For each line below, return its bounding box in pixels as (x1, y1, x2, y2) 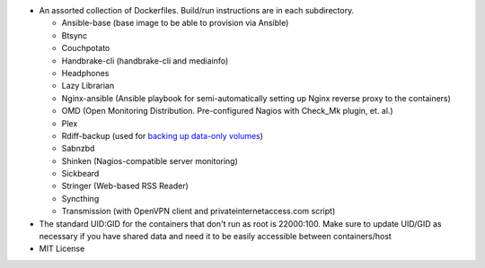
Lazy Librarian (61, 81, 115, 91)
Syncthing (61, 193, 100, 203)
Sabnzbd (61, 143, 95, 154)
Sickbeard (61, 169, 100, 179)
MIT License (39, 243, 85, 255)
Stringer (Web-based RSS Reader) (61, 180, 189, 192)
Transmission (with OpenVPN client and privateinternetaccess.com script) (61, 206, 336, 217)
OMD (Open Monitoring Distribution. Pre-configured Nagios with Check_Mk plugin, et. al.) (61, 106, 394, 117)
